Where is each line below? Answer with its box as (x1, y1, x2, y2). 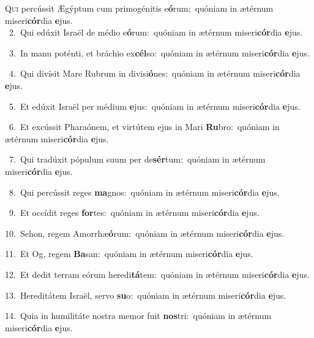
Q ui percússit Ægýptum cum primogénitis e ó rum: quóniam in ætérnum (5, 2, 274, 14)
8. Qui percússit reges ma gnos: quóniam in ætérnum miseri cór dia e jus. (9, 185, 280, 198)
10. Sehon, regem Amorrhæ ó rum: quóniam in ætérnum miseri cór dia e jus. (5, 226, 285, 239)
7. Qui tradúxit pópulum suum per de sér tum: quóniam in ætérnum (9, 153, 266, 166)
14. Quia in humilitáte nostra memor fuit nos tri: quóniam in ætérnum (5, 309, 272, 322)
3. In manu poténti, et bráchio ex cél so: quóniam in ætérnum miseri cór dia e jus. (9, 46, 310, 59)
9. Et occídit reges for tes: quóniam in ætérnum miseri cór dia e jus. (9, 206, 260, 219)
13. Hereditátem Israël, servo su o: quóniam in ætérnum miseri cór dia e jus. (5, 288, 286, 301)
